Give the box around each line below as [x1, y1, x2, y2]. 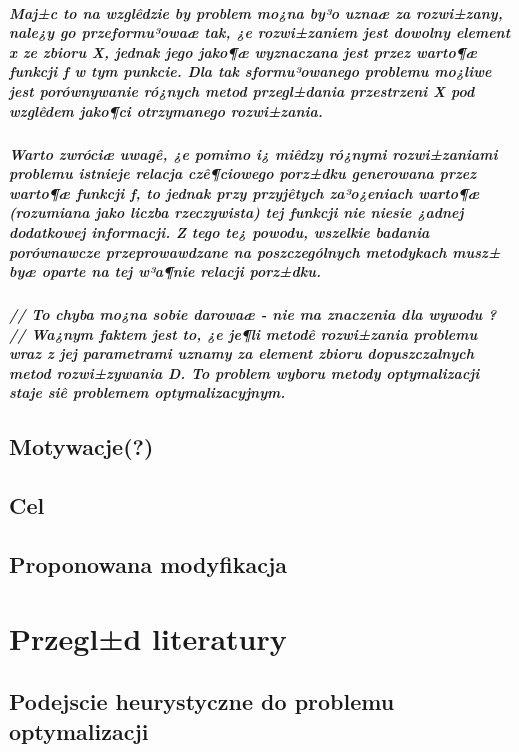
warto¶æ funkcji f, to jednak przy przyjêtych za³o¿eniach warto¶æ [9, 182, 480, 203]
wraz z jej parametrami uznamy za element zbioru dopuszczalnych [9, 343, 475, 364]
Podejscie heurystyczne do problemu [9, 686, 395, 717]
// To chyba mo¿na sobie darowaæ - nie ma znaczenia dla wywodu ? [9, 304, 497, 325]
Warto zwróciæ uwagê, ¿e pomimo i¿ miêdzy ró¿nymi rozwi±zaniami [9, 143, 498, 164]
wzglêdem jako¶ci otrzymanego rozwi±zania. [9, 100, 323, 121]
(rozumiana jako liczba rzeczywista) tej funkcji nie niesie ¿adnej [9, 202, 464, 223]
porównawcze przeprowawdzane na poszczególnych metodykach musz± [9, 241, 501, 262]
